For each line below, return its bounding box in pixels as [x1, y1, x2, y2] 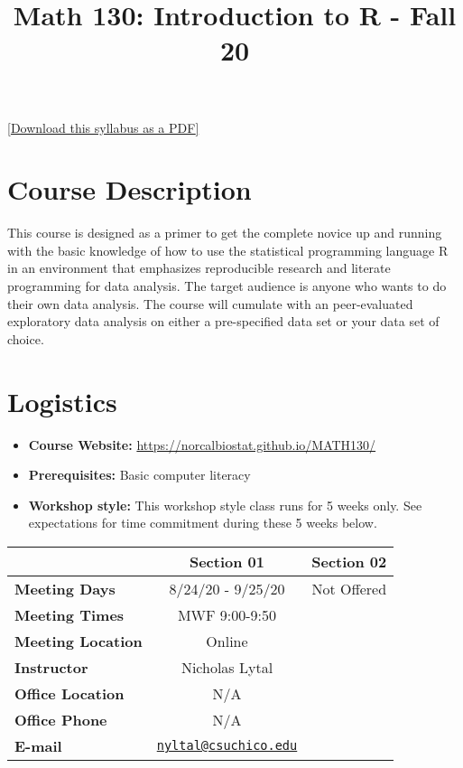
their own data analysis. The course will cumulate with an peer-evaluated [7, 294, 413, 313]
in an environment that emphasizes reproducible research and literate [7, 258, 391, 277]
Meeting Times [14, 604, 125, 625]
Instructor [14, 656, 88, 678]
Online [206, 630, 248, 651]
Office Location [14, 682, 125, 704]
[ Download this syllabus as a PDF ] [7, 117, 199, 136]
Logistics [7, 382, 117, 419]
